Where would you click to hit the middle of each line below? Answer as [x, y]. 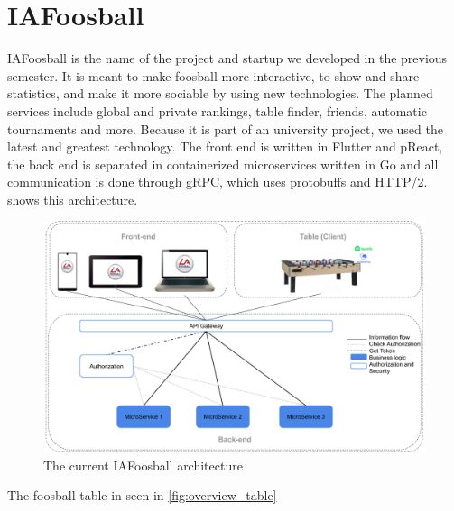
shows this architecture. [73, 199]
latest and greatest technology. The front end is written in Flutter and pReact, [225, 146]
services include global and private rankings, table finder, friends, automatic [217, 110]
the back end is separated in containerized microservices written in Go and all [223, 164]
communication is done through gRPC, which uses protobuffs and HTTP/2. [218, 182]
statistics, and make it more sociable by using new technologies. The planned [220, 93]
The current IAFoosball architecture [143, 465]
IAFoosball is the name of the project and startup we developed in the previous [227, 58]
